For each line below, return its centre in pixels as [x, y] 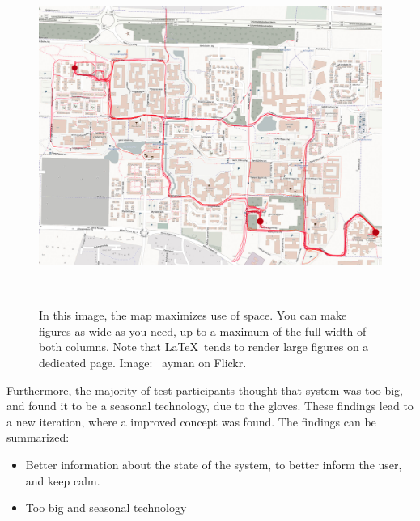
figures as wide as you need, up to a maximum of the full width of [203, 330]
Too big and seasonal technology [106, 508]
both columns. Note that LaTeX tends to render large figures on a [204, 347]
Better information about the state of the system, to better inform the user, [214, 464]
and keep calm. [63, 480]
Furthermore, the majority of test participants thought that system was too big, [205, 390]
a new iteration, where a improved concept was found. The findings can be [191, 421]
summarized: [38, 437]
